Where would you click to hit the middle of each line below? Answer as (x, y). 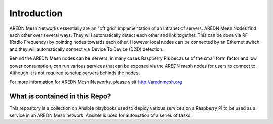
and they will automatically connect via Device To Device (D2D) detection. (86, 49)
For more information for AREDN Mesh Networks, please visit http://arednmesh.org (96, 82)
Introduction (36, 13)
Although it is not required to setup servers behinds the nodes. (75, 73)
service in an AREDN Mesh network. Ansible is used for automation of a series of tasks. (100, 115)
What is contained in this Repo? (60, 97)
